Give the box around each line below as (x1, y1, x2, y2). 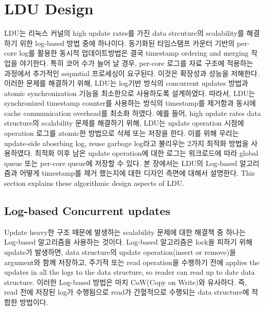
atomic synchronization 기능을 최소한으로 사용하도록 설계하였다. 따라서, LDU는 (4, 87, 255, 98)
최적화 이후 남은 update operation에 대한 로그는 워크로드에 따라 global (35, 148, 258, 158)
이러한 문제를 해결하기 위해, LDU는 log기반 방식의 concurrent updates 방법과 (4, 78, 249, 88)
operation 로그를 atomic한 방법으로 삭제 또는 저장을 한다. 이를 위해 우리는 (4, 128, 239, 138)
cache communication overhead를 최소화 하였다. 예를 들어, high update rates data (4, 107, 261, 118)
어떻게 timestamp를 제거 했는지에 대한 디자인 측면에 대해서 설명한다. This (19, 168, 255, 178)
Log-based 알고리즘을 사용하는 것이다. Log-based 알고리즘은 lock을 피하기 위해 (4, 236, 253, 247)
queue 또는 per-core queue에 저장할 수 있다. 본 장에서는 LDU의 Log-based (4, 157, 237, 168)
